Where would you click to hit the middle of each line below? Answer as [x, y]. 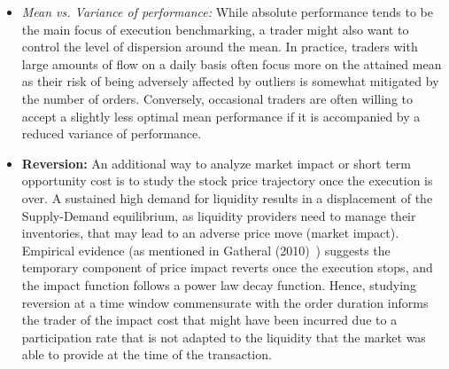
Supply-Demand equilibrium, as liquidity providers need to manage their [219, 215]
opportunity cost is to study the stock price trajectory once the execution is [227, 181]
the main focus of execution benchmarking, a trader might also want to [215, 29]
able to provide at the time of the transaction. [147, 354]
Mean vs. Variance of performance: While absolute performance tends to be [227, 12]
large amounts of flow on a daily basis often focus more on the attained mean [232, 63]
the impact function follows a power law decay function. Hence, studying [219, 284]
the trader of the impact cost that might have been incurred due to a [209, 320]
